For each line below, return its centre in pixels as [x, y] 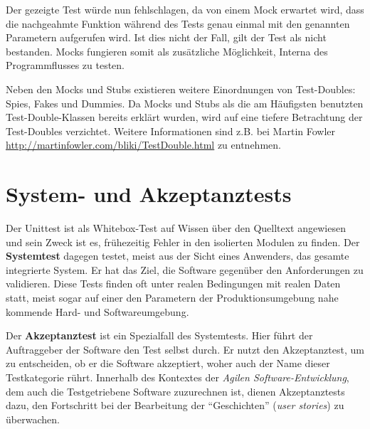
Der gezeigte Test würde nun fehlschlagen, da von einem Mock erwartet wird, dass [185, 9]
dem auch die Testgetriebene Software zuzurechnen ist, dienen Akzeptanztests [175, 391]
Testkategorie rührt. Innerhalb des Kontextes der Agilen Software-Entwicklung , [178, 377]
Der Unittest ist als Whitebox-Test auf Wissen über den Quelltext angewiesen [176, 228]
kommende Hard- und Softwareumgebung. [97, 311]
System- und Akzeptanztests [149, 194]
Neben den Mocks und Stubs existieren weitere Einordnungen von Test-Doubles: [181, 89]
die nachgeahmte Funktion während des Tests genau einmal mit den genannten [178, 23]
